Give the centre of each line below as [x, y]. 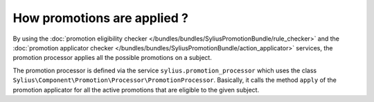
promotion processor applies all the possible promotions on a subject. [113, 58]
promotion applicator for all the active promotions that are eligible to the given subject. [136, 90]
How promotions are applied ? [100, 18]
